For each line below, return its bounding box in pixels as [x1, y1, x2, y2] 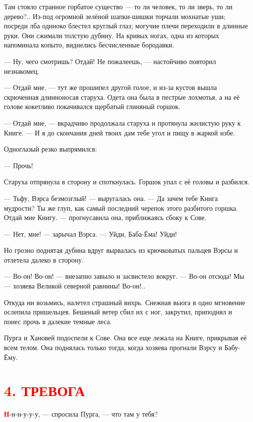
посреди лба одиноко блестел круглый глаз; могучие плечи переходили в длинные [4, 21, 248, 31]
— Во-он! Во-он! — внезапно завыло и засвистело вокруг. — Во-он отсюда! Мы [4, 271, 244, 281]
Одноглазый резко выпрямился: [4, 144, 97, 154]
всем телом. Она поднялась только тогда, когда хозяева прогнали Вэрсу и [4, 342, 222, 353]
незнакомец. [4, 66, 40, 76]
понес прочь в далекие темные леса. [4, 316, 112, 326]
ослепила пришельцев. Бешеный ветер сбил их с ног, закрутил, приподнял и [4, 307, 232, 317]
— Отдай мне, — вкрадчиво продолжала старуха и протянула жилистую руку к [4, 117, 241, 128]
